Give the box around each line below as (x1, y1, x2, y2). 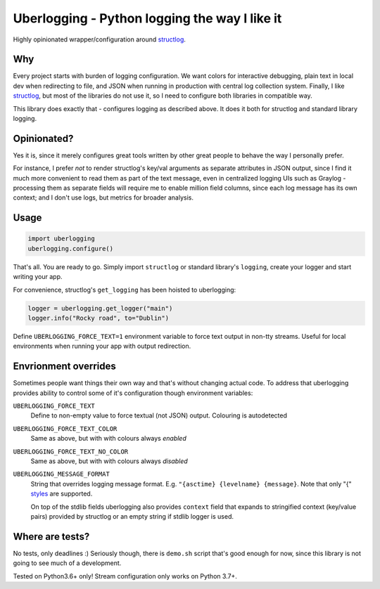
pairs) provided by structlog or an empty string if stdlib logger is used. (30, 512, 234, 520)
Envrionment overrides (13, 361, 116, 373)
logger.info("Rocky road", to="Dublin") (27, 314, 169, 323)
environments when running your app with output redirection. (13, 342, 191, 351)
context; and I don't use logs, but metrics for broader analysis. (13, 193, 194, 202)
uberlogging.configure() (27, 245, 114, 252)
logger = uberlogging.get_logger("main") (27, 304, 173, 312)
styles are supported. (30, 489, 93, 498)
